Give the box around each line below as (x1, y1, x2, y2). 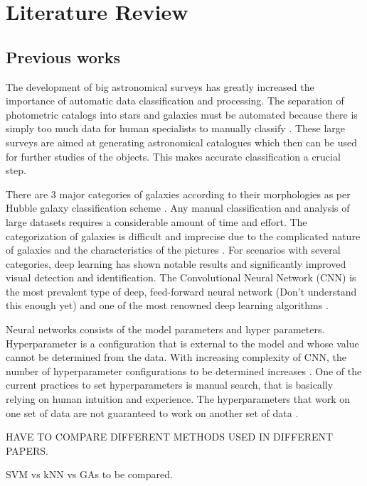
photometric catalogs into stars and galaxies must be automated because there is (6, 107, 358, 121)
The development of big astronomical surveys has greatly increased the (6, 79, 314, 94)
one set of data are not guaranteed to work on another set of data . (6, 405, 299, 420)
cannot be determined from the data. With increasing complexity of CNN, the (6, 350, 346, 364)
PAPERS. (6, 443, 48, 458)
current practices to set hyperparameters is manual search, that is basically (6, 377, 334, 392)
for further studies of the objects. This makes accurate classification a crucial (6, 148, 341, 163)
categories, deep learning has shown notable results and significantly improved (6, 256, 346, 271)
